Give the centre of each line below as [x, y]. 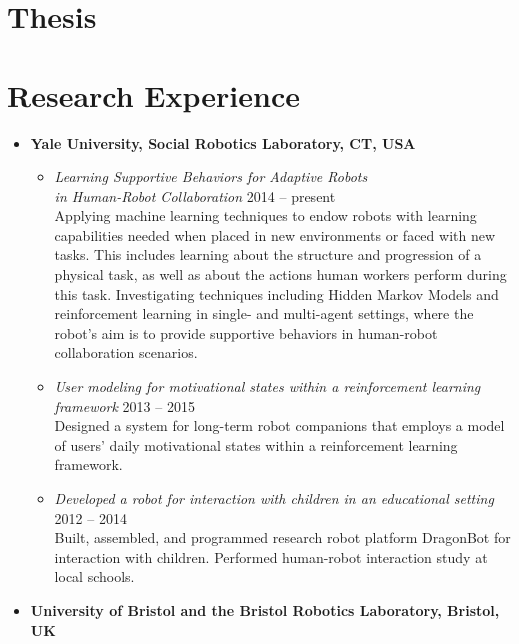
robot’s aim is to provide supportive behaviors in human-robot [246, 332]
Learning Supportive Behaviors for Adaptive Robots [211, 176]
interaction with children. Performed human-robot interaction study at [271, 556]
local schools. [94, 576]
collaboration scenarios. [126, 352]
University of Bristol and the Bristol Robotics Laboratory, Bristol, [265, 609]
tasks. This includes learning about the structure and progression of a [268, 254]
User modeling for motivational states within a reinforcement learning [267, 386]
